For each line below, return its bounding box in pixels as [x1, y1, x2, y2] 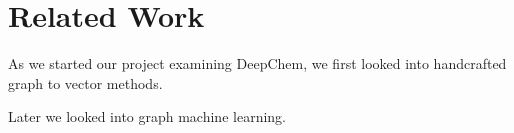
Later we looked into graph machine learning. [8, 106, 286, 127]
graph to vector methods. [8, 72, 163, 93]
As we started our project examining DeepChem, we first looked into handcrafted [8, 53, 507, 74]
